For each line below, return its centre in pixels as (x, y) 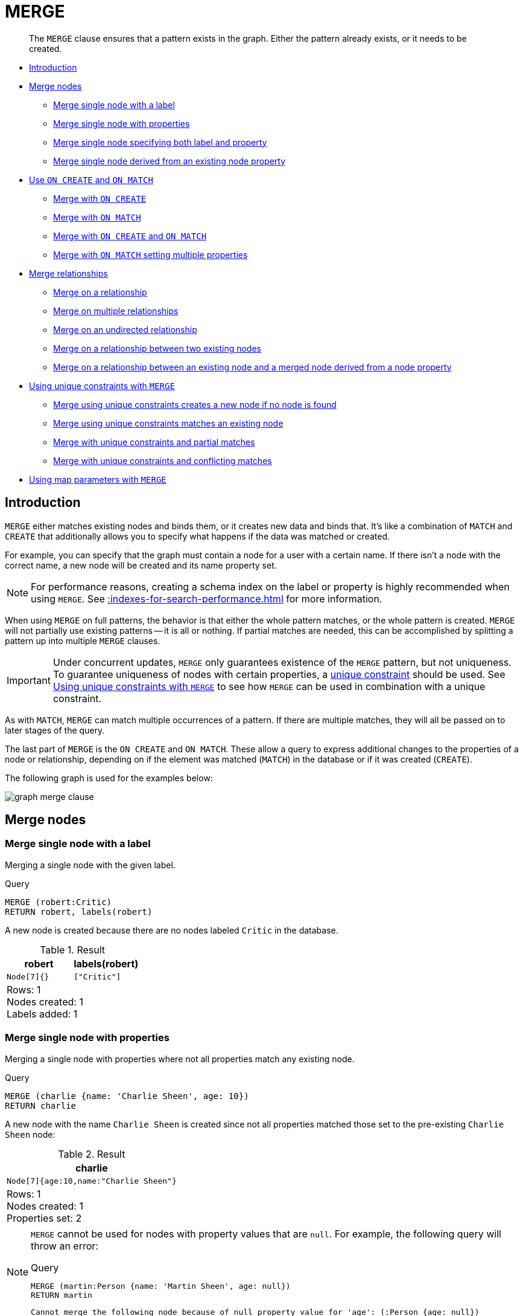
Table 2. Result (92, 1154)
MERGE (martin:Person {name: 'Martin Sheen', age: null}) (161, 1286)
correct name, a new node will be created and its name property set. (141, 565)
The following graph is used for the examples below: (109, 778)
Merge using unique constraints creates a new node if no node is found (195, 404)
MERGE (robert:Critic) (59, 902)
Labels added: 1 (42, 1014)
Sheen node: (30, 1134)
